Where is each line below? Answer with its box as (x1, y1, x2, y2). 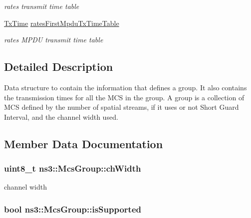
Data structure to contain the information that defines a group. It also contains (4, 82, 247, 92)
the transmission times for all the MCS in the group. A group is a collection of (4, 92, 245, 102)
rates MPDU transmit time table (4, 34, 103, 45)
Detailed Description (4, 59, 113, 74)
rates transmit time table (4, 1, 79, 11)
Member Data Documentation (4, 136, 163, 151)
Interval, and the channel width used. (4, 111, 118, 122)
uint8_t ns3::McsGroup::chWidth (4, 162, 141, 175)
